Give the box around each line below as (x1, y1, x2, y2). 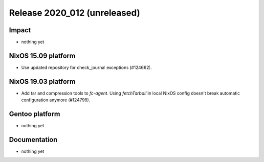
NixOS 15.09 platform (9, 51, 76, 60)
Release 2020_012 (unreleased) (9, 7, 140, 18)
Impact (9, 26, 31, 34)
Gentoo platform (9, 110, 61, 118)
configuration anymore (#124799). (21, 97, 90, 103)
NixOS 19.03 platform (9, 77, 76, 86)
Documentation (9, 135, 58, 144)
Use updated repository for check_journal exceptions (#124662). (21, 64, 152, 70)
